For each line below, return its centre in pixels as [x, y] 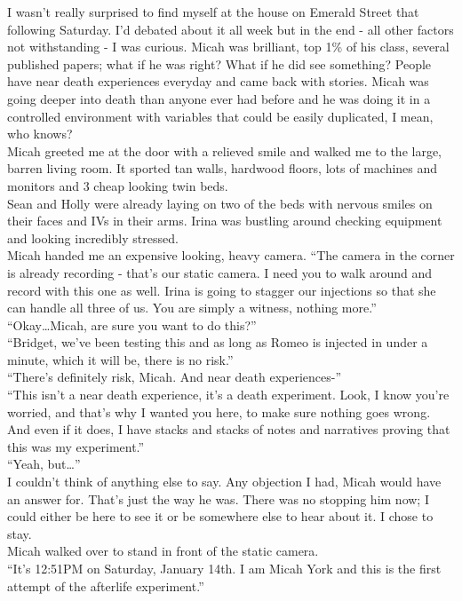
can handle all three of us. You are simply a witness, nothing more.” [192, 308]
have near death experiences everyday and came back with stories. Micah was [218, 81]
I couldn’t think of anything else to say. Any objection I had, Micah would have [224, 482]
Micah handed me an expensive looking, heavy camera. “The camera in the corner [231, 255]
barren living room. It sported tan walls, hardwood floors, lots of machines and [223, 168]
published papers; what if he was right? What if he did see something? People [219, 63]
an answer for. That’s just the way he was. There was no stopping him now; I [218, 498]
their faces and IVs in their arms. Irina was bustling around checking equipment [225, 221]
